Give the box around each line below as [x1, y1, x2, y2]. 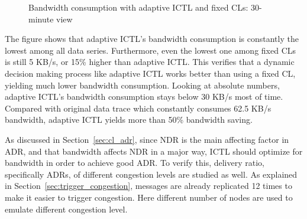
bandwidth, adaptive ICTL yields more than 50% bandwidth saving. [5, 113, 253, 126]
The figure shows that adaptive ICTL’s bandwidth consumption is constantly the [5, 32, 299, 45]
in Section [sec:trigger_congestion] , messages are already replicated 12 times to [5, 179, 292, 192]
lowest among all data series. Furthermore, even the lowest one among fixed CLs [5, 44, 296, 56]
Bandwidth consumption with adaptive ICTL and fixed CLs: [28, 1, 248, 13]
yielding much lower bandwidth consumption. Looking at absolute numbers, [5, 79, 280, 91]
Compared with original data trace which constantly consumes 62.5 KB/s [5, 102, 272, 114]
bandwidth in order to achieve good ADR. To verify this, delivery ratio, [5, 156, 264, 169]
